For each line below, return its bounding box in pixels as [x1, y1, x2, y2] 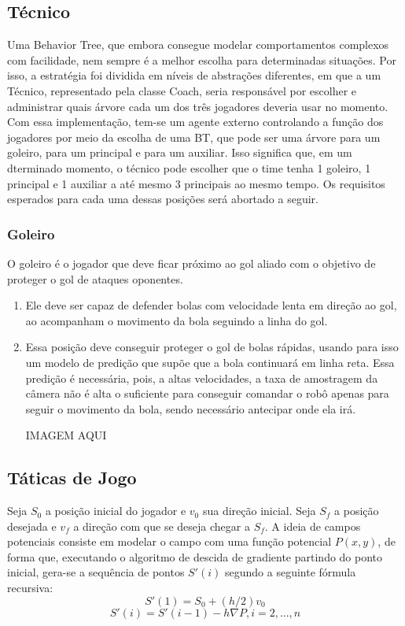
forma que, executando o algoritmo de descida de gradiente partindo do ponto [7, 548, 383, 565]
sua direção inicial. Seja [202, 502, 316, 519]
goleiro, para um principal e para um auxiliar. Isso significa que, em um [7, 144, 352, 161]
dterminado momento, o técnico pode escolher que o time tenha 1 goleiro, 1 [7, 159, 371, 176]
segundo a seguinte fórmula [225, 564, 356, 580]
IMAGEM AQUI [25, 427, 107, 443]
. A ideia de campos [264, 517, 361, 534]
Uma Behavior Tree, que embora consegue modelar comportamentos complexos [7, 36, 389, 53]
